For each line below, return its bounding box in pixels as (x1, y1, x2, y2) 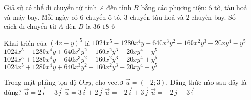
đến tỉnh (106, 2, 132, 12)
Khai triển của (4, 37, 47, 48)
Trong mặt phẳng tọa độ (4, 77, 77, 87)
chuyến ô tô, (86, 12, 122, 22)
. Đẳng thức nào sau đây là (166, 77, 247, 87)
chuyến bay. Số (192, 12, 236, 22)
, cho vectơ (91, 77, 123, 87)
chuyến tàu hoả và (130, 12, 184, 22)
